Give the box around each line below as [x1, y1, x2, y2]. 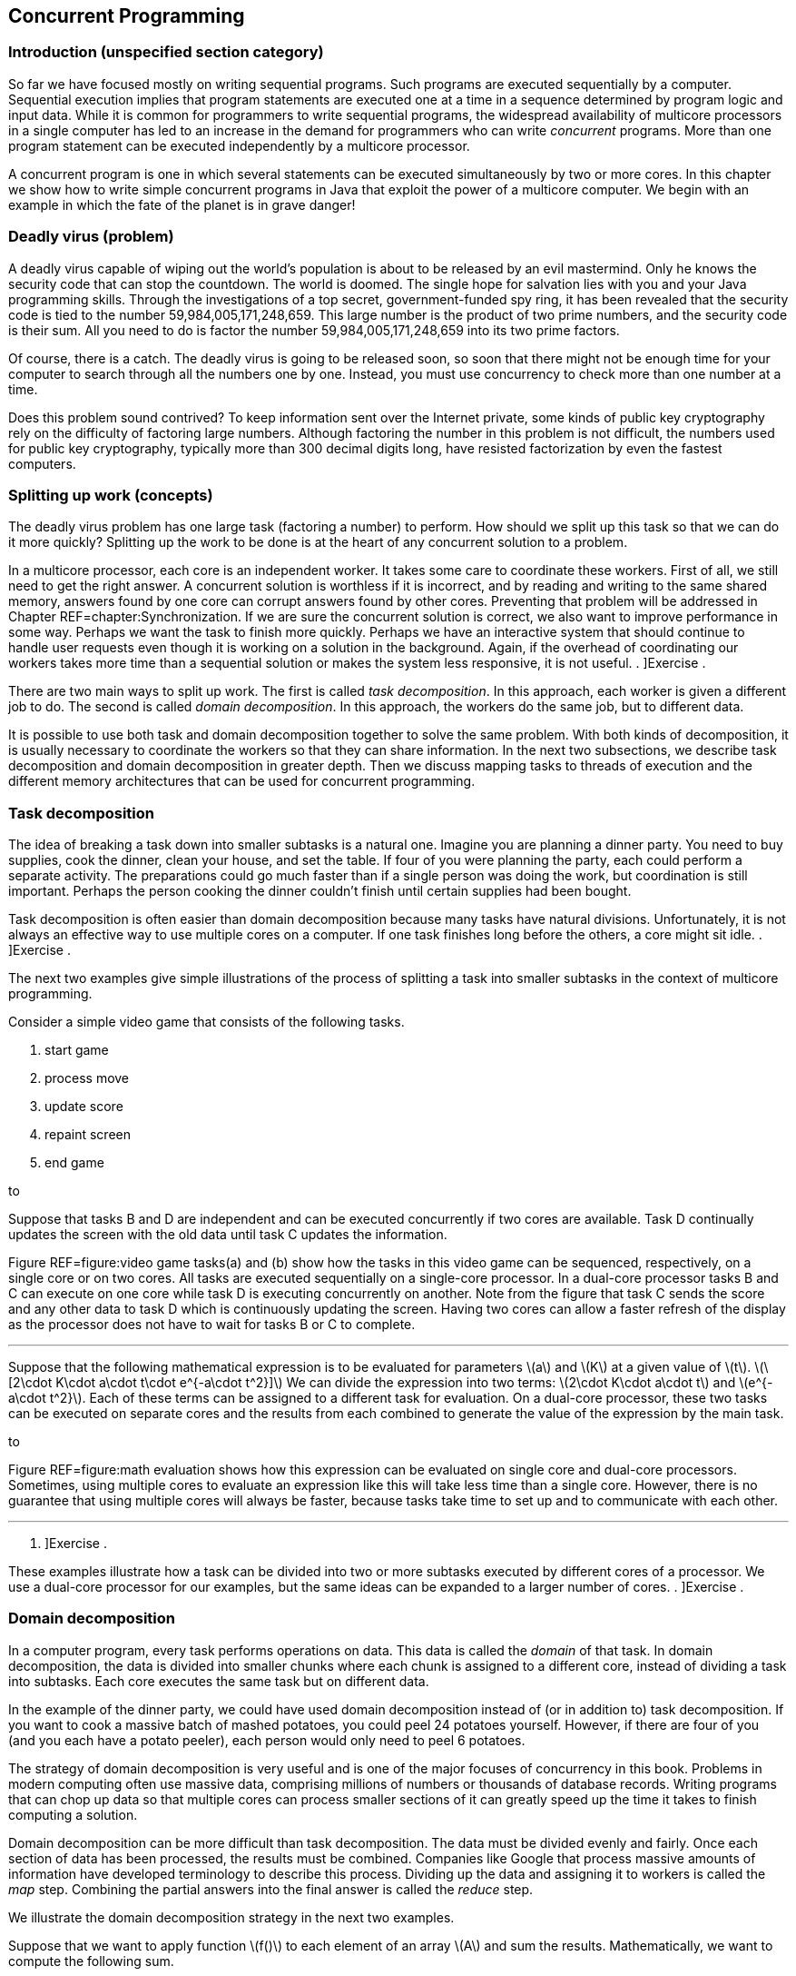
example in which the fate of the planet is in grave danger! [8, 196, 356, 213]
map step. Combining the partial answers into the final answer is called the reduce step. [8, 1881, 534, 1897]
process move [44, 1070, 130, 1087]
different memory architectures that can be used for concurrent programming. [8, 773, 476, 789]
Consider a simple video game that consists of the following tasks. [8, 1014, 405, 1030]
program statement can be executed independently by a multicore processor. [8, 137, 470, 154]
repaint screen [44, 1127, 131, 1143]
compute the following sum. [8, 1952, 174, 1969]
